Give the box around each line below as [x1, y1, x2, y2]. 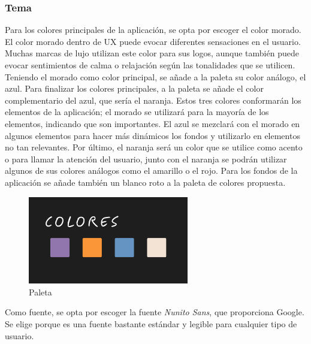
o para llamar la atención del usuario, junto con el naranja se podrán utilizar [5, 152, 287, 165]
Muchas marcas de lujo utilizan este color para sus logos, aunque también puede [5, 47, 299, 59]
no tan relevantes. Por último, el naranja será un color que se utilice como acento [5, 141, 303, 153]
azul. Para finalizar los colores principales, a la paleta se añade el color [5, 82, 264, 95]
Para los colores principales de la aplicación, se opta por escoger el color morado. [5, 23, 301, 36]
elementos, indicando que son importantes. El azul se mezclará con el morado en [5, 117, 300, 129]
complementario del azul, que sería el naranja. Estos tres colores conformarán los [5, 93, 301, 106]
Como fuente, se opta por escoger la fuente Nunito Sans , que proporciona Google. [5, 306, 304, 318]
